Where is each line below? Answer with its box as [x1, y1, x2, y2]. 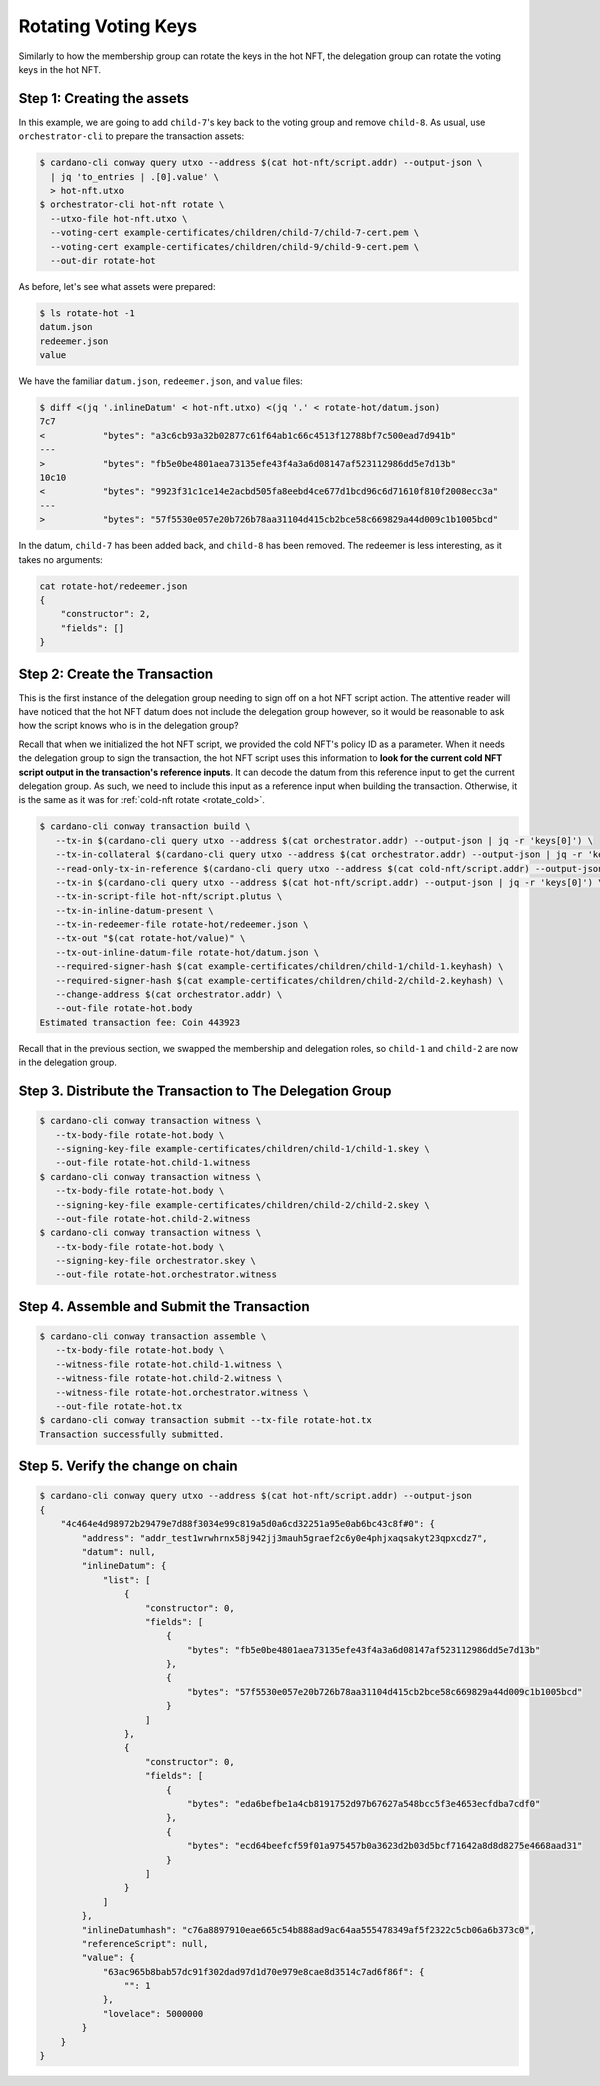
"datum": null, [81, 1546, 157, 1557]
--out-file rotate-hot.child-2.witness [55, 1213, 251, 1224]
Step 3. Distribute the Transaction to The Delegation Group [18, 1082, 392, 1099]
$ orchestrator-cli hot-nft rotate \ [39, 199, 225, 210]
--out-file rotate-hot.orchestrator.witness [55, 1269, 277, 1280]
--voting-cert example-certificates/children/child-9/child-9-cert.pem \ [50, 241, 420, 252]
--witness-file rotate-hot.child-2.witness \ [55, 1373, 283, 1384]
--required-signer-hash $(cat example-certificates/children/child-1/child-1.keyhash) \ [55, 961, 504, 972]
